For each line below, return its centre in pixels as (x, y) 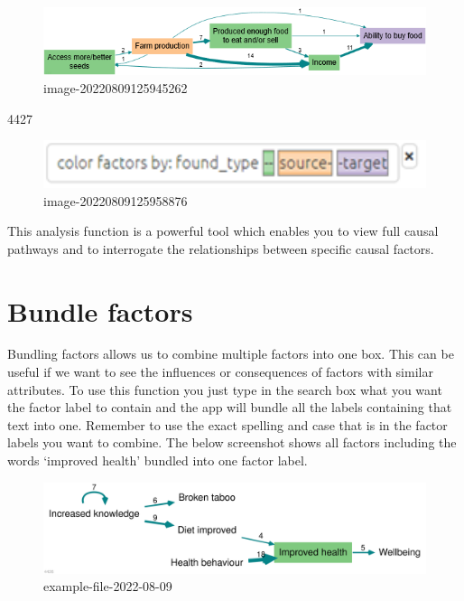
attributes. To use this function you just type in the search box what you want (225, 389)
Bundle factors (100, 310)
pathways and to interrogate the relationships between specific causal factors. (221, 248)
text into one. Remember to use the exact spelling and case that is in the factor (227, 424)
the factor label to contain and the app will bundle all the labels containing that (230, 407)
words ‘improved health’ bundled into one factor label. (158, 460)
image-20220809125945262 (116, 87)
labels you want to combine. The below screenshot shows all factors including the (232, 442)
